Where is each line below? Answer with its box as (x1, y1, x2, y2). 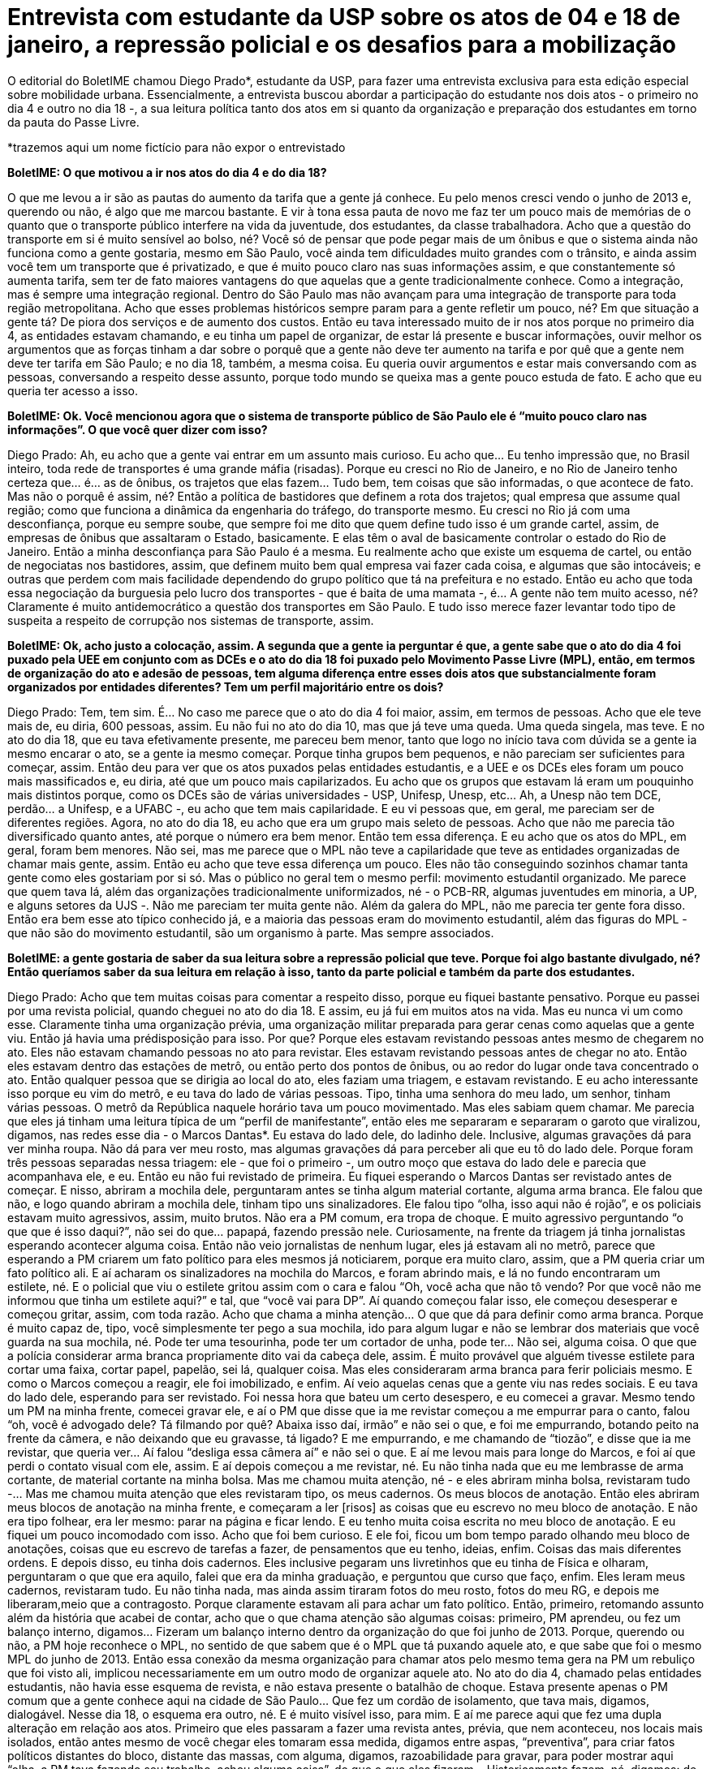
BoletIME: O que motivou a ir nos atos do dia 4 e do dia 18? (7, 165, 327, 179)
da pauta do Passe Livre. (7, 114, 140, 129)
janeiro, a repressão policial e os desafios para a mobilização (7, 31, 676, 58)
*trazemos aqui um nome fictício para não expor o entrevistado (7, 140, 346, 154)
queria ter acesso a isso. (7, 383, 138, 398)
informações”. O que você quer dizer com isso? (7, 422, 268, 437)
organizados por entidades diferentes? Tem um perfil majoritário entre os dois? (7, 679, 444, 694)
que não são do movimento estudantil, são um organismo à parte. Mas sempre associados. (7, 925, 494, 940)
